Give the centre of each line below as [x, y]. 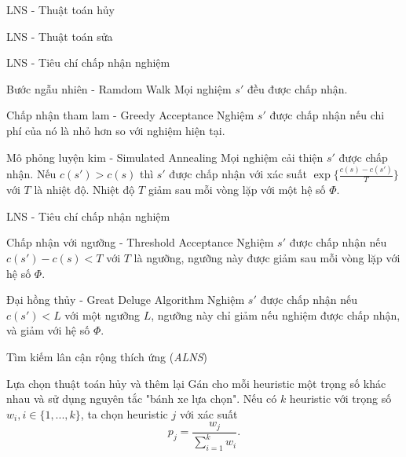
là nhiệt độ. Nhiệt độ [84, 190]
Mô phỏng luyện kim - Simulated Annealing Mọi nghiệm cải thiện [165, 157]
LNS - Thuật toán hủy [60, 9]
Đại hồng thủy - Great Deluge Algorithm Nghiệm [126, 300]
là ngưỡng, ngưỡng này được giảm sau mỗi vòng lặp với [267, 258]
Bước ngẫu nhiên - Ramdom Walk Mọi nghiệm [119, 88]
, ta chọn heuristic [124, 413]
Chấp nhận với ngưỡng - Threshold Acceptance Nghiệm [140, 242]
